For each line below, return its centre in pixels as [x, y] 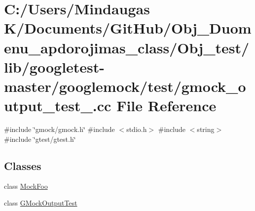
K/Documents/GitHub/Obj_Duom [128, 28]
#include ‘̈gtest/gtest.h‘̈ [40, 139]
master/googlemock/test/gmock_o [125, 86]
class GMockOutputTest [41, 203]
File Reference [166, 105]
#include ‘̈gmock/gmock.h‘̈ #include [59, 129]
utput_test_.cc [58, 105]
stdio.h [137, 129]
